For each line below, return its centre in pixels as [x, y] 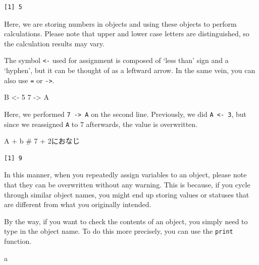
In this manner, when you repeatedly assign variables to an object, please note [125, 175]
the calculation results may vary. [54, 43]
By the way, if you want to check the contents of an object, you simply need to [126, 221]
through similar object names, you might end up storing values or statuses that [127, 194]
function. [18, 241]
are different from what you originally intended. [78, 204]
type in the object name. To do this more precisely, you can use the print [119, 231]
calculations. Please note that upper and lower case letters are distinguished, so [127, 34]
